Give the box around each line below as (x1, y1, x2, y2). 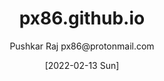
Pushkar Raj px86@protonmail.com (9, 40, 155, 52)
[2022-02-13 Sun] (44, 59, 120, 71)
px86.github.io (18, 7, 146, 30)
